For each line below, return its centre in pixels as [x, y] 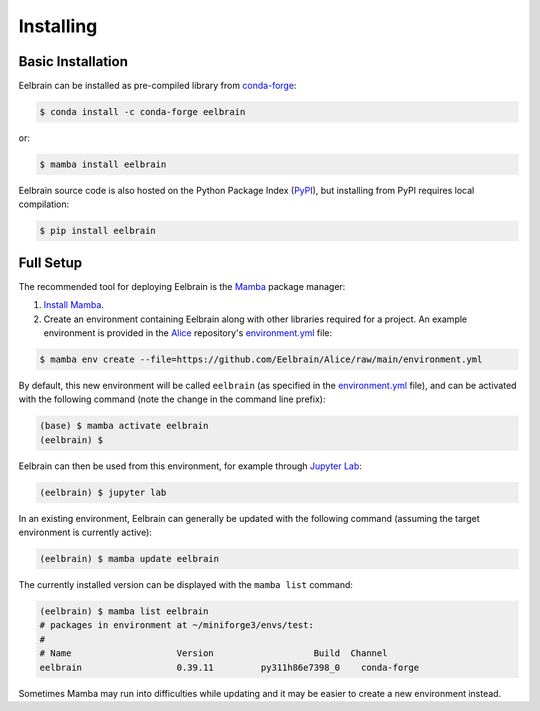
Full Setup [50, 262]
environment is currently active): [85, 532]
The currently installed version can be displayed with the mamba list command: [186, 585]
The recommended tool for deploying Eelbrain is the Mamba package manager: [182, 286]
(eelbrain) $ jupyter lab [103, 492]
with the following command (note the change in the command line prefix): [172, 399]
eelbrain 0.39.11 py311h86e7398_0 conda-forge [229, 667]
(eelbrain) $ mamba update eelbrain [129, 559]
